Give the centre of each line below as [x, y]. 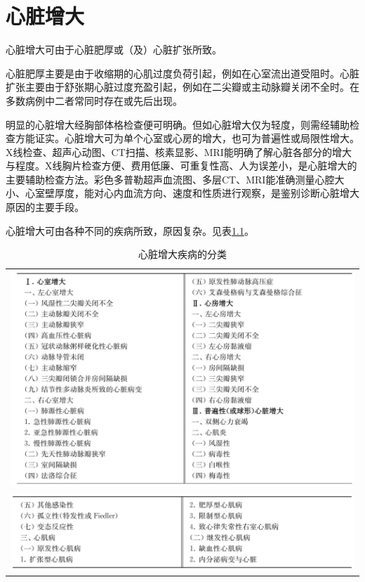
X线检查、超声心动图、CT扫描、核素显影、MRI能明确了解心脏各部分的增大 [179, 151]
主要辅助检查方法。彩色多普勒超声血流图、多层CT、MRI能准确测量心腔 [170, 179]
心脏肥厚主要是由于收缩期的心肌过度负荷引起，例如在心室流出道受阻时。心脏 [182, 73]
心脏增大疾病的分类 [182, 254]
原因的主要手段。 [45, 207]
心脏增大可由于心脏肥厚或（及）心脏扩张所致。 [114, 50]
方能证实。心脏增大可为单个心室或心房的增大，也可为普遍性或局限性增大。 [187, 138]
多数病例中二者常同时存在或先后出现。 [94, 100]
